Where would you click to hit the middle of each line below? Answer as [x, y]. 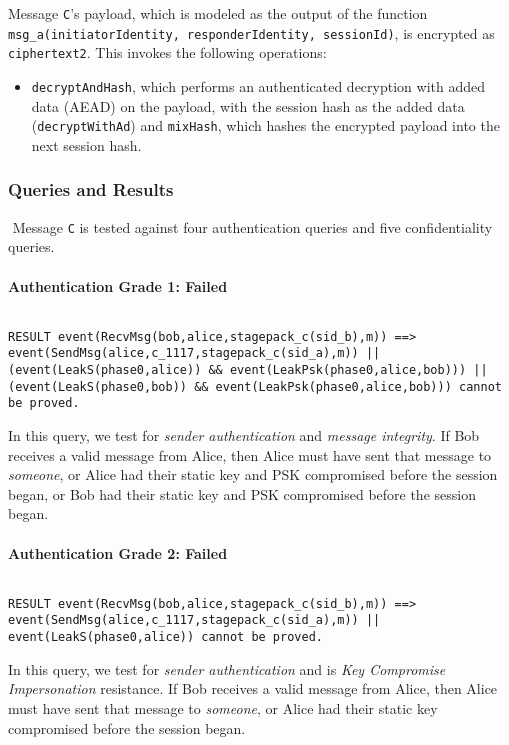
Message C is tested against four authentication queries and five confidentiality [252, 226]
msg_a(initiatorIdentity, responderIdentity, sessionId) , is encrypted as [251, 32]
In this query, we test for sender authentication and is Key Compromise [227, 668]
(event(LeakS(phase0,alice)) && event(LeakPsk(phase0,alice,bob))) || [248, 370]
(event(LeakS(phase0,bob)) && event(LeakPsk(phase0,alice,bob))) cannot [255, 386]
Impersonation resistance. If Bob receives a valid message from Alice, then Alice [253, 688]
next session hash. [86, 144]
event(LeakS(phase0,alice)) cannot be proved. [165, 637]
